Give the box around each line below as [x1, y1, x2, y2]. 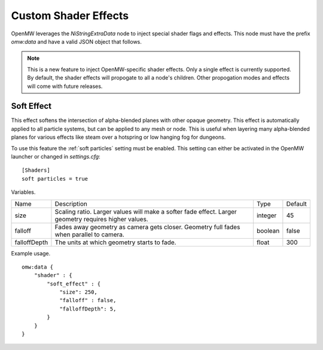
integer [256, 211, 277, 220]
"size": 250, [59, 289, 98, 296]
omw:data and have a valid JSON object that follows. [11, 38, 142, 45]
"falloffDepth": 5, [59, 305, 117, 312]
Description [54, 199, 88, 208]
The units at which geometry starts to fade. [54, 238, 176, 246]
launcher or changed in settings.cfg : [11, 153, 101, 160]
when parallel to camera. [54, 230, 125, 239]
